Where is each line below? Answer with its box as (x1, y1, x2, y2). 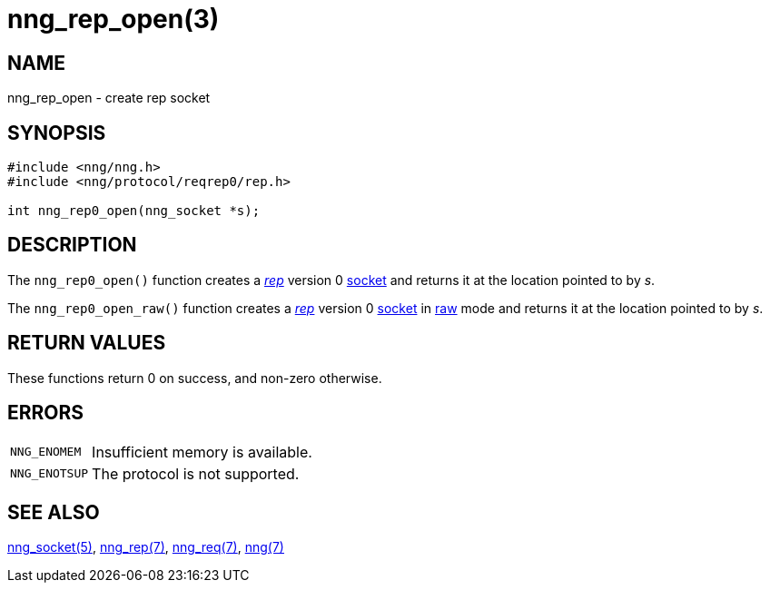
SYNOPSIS (7, 121, 106, 144)
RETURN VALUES (7, 331, 166, 355)
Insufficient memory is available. (92, 442, 312, 461)
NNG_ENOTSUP (10, 467, 89, 481)
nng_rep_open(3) (7, 4, 220, 34)
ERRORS (7, 401, 84, 425)
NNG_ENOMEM (10, 445, 82, 459)
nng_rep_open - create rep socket (7, 90, 211, 106)
